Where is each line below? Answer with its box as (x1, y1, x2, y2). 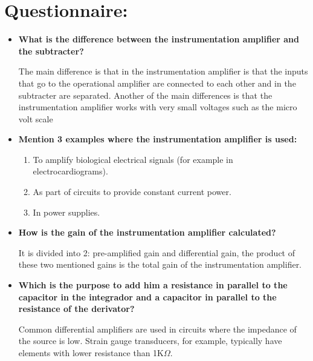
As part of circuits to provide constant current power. (33, 185, 231, 198)
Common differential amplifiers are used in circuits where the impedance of (18, 322, 297, 335)
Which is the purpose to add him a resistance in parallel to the (18, 279, 288, 291)
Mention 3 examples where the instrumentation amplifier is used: (18, 133, 297, 145)
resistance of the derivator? (18, 302, 135, 315)
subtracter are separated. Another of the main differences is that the (18, 88, 273, 101)
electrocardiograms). (33, 165, 108, 177)
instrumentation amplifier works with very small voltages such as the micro (18, 101, 297, 113)
